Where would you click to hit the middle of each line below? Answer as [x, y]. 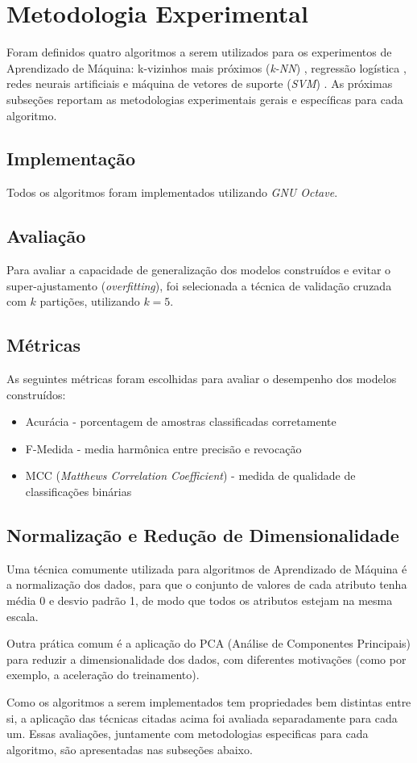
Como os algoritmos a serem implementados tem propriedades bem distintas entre [209, 702]
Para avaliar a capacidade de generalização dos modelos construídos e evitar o [199, 270]
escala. [23, 616]
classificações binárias [78, 492]
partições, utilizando [90, 301]
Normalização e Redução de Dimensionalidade [203, 535]
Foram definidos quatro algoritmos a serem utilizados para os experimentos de [199, 52]
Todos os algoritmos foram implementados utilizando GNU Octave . [172, 192]
